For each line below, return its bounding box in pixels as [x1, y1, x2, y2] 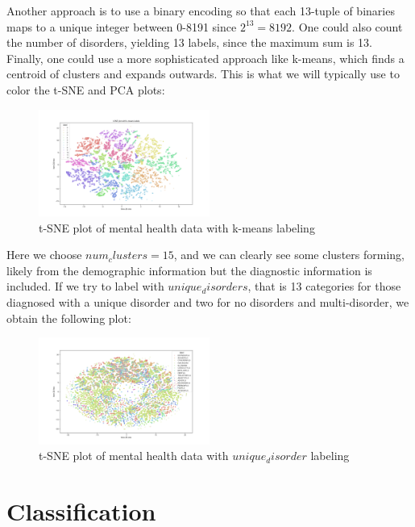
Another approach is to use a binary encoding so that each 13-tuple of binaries [6, 2, 395, 19]
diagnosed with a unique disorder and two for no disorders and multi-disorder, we [6, 294, 409, 311]
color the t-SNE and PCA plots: [6, 81, 165, 98]
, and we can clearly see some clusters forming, [173, 246, 405, 263]
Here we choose [6, 246, 82, 263]
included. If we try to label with [6, 278, 164, 295]
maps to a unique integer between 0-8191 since [6, 18, 237, 35]
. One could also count [292, 18, 403, 35]
